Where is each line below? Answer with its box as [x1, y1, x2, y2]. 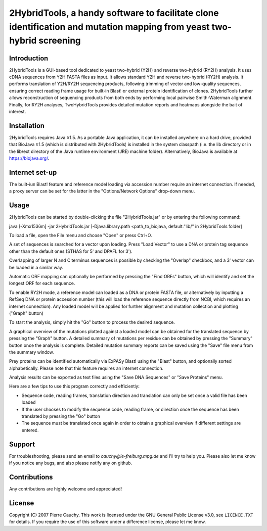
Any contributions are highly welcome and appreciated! [9, 486, 122, 492]
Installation [9, 121, 44, 130]
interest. [9, 109, 26, 114]
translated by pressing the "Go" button [21, 413, 100, 419]
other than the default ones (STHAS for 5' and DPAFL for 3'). [9, 248, 133, 254]
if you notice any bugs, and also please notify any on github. [9, 460, 132, 466]
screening [38, 35, 81, 47]
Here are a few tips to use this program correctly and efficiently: [9, 384, 140, 389]
